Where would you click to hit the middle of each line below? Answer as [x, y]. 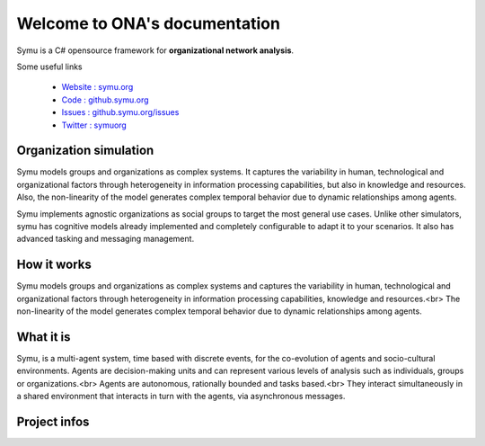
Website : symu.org [97, 87]
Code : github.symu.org [105, 100]
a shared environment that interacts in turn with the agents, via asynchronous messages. [181, 397]
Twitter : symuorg [94, 125]
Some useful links [49, 67]
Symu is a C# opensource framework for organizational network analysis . [155, 50]
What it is [44, 337]
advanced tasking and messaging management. [106, 239]
